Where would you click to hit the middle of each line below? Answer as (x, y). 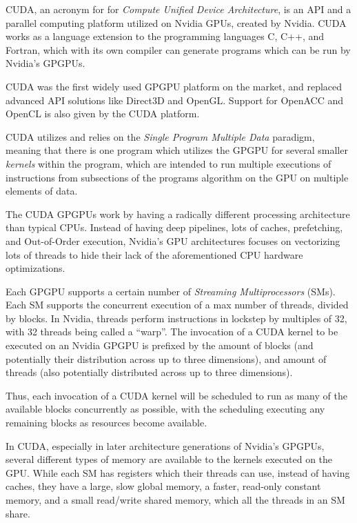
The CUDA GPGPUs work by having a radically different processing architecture (178, 214)
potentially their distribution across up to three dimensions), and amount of (166, 358)
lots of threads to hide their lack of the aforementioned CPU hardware (154, 254)
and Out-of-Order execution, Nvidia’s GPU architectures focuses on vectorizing (173, 240)
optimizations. (35, 268)
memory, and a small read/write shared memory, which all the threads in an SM (175, 500)
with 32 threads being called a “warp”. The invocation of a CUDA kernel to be (172, 332)
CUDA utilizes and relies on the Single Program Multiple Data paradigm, (160, 136)
